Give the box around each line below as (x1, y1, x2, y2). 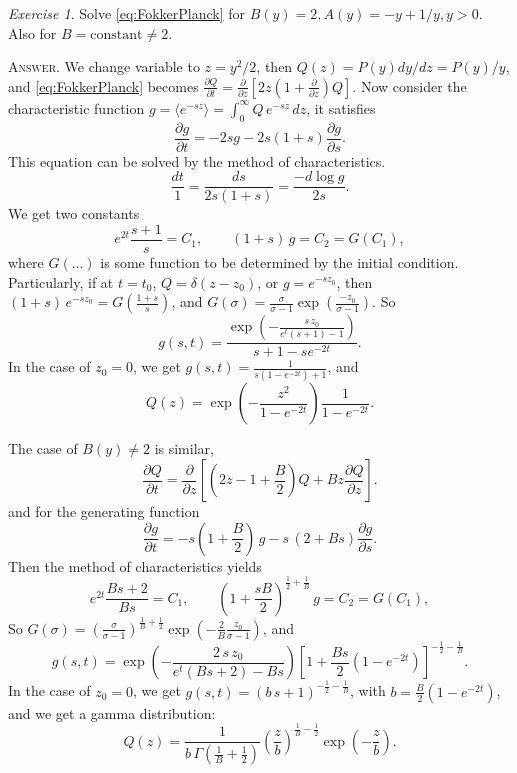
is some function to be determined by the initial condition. (100, 251, 459, 272)
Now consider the (360, 75, 467, 96)
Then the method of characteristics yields (8, 555, 262, 576)
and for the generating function (8, 501, 200, 522)
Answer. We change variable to (8, 56, 200, 77)
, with (350, 680, 386, 701)
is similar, (154, 438, 214, 459)
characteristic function (8, 97, 145, 118)
